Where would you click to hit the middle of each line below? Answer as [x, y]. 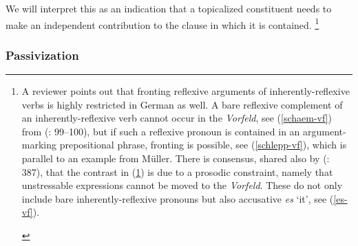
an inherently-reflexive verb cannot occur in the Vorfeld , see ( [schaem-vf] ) [177, 118]
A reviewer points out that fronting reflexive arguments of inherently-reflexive [186, 91]
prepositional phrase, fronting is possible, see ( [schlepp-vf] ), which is [203, 145]
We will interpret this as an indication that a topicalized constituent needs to [169, 8]
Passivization [42, 55]
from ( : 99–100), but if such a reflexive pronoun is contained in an [161, 131]
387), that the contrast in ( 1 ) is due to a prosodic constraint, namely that [177, 171]
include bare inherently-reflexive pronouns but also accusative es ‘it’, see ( [178, 198]
